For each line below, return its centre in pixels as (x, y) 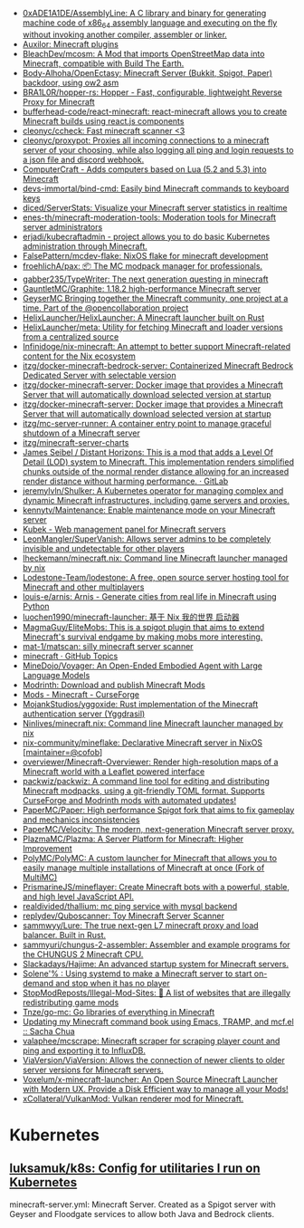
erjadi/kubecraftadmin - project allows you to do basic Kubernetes (146, 236)
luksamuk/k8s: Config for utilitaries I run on (135, 1169)
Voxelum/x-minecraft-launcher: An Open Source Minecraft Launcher (150, 1079)
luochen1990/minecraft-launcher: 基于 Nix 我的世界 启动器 (131, 617)
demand (38, 983)
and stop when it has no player (113, 983)
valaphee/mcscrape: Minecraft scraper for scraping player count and (151, 1041)
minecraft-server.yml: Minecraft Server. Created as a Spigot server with (142, 1204)
